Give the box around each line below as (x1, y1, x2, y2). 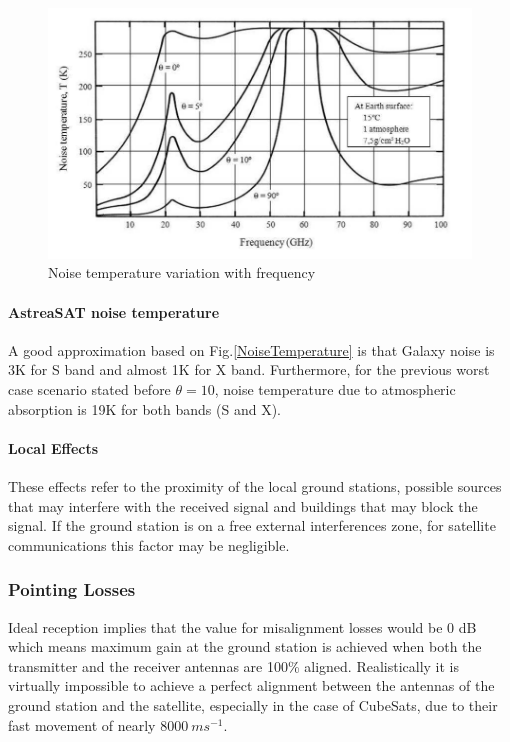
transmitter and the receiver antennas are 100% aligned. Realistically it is (8, 655, 460, 676)
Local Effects (8, 437, 99, 458)
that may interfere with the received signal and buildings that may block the (8, 495, 478, 516)
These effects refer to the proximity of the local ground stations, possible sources (8, 476, 502, 497)
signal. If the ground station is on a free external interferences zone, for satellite (8, 515, 496, 536)
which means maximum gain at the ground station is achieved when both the (8, 636, 482, 657)
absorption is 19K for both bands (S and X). (8, 398, 281, 419)
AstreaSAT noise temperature (8, 301, 220, 322)
